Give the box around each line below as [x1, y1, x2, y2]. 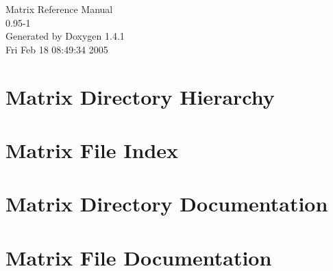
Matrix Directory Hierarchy [5, 82, 275, 110]
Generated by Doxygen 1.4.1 [5, 29, 125, 43]
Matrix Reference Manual [5, 2, 113, 16]
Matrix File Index [5, 135, 179, 164]
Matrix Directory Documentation [5, 190, 328, 218]
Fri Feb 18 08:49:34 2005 [5, 42, 108, 56]
